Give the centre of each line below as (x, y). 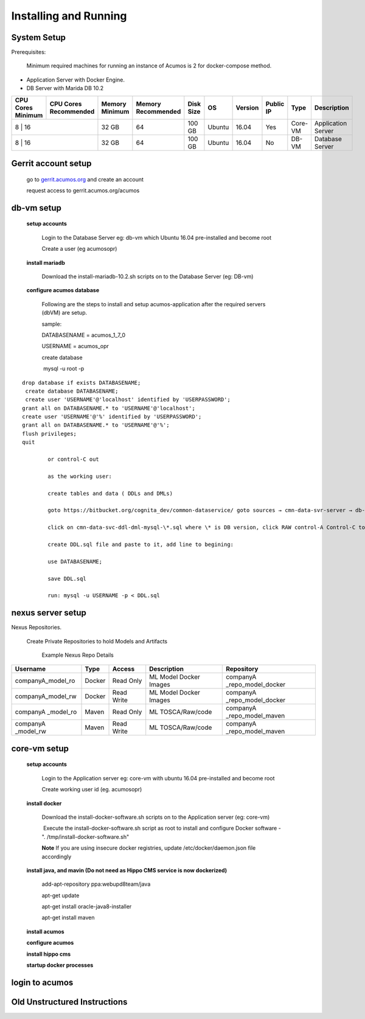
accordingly (57, 856)
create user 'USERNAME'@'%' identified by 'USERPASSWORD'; (112, 417)
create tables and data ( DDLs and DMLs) (110, 493)
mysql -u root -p (64, 369)
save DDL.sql (67, 579)
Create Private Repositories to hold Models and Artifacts (97, 641)
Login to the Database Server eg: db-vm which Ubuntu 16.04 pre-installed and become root (157, 237)
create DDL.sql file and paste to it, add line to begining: (141, 544)
